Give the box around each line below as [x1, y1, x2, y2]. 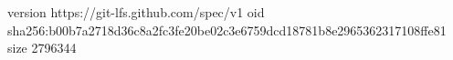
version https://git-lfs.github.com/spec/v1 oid [7, 3, 265, 21]
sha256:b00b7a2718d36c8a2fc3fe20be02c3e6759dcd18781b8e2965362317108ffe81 [7, 20, 447, 39]
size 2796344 [7, 38, 77, 57]
